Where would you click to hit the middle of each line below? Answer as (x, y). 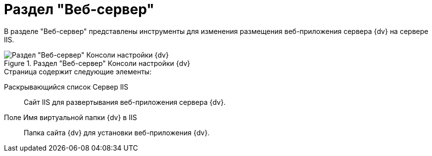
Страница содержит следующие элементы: (78, 71)
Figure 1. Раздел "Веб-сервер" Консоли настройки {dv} (97, 63)
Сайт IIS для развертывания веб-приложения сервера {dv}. (125, 102)
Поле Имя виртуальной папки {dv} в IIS (71, 117)
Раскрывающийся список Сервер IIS (66, 87)
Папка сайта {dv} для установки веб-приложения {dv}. (117, 132)
